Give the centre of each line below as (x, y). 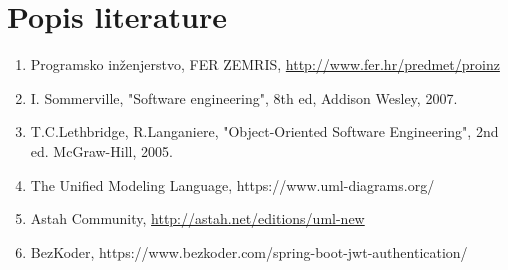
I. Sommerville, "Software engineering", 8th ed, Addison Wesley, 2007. (244, 97)
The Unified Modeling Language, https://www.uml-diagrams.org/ (232, 184)
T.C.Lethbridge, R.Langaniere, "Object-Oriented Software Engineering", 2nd (264, 131)
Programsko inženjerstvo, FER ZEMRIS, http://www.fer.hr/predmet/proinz (265, 64)
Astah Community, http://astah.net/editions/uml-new (197, 218)
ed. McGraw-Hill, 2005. (101, 150)
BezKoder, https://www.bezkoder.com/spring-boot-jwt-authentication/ (249, 251)
